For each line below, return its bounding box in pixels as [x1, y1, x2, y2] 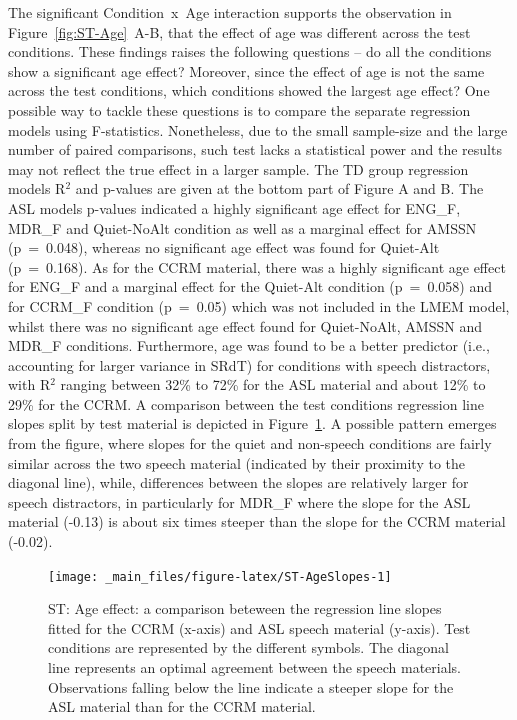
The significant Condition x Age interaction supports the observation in [8, 2, 452, 22]
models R [8, 178, 66, 199]
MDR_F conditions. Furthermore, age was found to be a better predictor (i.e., [8, 335, 490, 356]
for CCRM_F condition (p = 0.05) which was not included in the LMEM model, [8, 295, 510, 316]
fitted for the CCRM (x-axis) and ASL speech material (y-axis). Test [48, 617, 471, 638]
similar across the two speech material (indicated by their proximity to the [8, 452, 466, 473]
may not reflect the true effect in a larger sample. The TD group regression [8, 158, 469, 179]
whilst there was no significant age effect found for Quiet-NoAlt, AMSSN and [8, 315, 482, 336]
